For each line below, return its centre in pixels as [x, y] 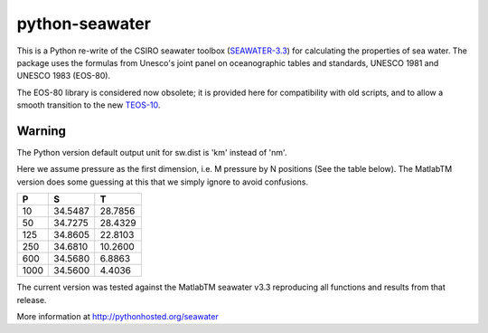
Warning [42, 131]
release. [32, 300]
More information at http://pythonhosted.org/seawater [117, 316]
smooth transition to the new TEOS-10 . [89, 105]
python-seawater [84, 24]
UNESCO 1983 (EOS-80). [64, 76]
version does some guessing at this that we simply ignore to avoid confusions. [163, 182]
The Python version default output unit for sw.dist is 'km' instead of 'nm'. [152, 153]
